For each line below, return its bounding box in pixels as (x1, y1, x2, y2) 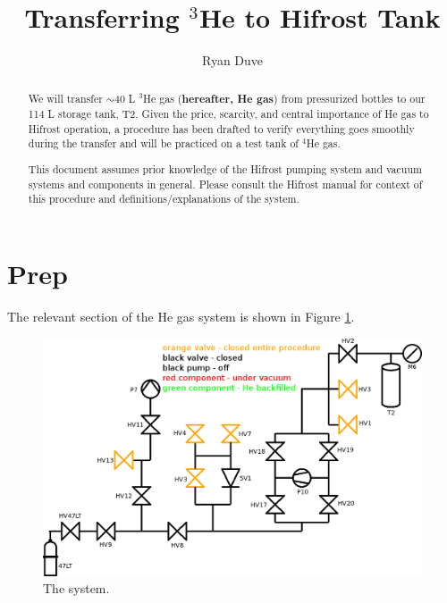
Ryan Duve (201, 51, 264, 70)
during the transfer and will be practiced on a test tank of (28, 136, 299, 151)
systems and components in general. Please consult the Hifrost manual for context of (28, 176, 423, 191)
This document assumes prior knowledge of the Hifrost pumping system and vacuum (28, 162, 422, 177)
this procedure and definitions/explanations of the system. (28, 191, 299, 206)
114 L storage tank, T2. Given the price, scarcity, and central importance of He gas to (28, 106, 429, 121)
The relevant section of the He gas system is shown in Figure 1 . (7, 306, 355, 325)
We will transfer (28, 90, 103, 105)
